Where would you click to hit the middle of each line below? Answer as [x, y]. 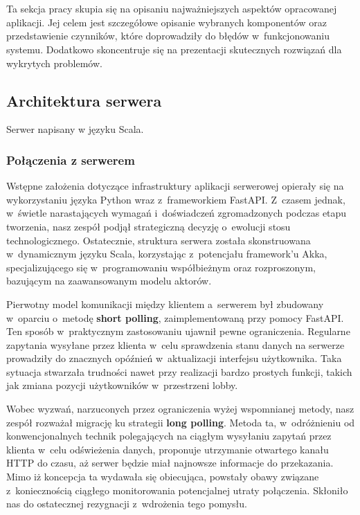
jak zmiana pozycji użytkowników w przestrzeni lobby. [122, 385]
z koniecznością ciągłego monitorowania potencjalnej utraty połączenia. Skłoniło [177, 490]
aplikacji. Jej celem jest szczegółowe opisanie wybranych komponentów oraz [166, 22]
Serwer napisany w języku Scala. [75, 129]
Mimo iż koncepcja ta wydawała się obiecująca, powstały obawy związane [163, 477]
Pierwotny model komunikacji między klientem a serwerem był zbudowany [165, 304]
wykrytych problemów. [54, 63]
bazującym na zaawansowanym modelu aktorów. [109, 281]
